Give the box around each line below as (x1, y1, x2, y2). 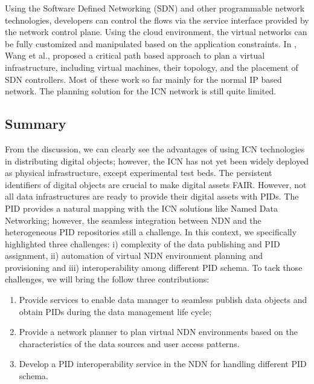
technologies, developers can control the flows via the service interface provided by (5, 13, 309, 26)
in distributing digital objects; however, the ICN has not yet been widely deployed (5, 154, 309, 167)
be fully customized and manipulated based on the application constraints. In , (5, 37, 297, 50)
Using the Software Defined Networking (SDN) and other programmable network (5, 2, 305, 14)
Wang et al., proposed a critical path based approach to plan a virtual (5, 49, 265, 62)
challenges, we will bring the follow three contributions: (5, 273, 210, 285)
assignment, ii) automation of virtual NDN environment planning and (5, 249, 263, 262)
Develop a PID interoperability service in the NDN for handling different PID (19, 357, 307, 370)
